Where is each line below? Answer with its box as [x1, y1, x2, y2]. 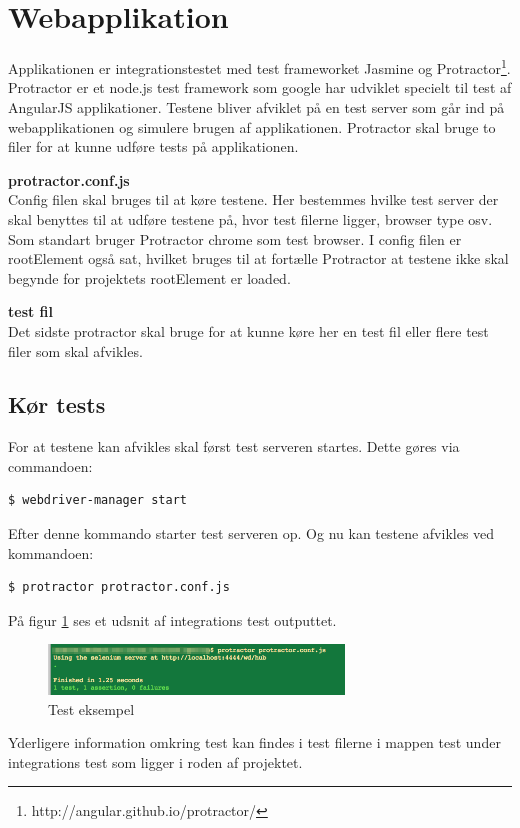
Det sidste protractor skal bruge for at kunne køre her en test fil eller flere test [8, 320, 489, 341]
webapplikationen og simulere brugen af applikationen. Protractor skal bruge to [8, 116, 496, 137]
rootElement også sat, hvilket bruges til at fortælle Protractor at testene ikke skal [8, 248, 509, 269]
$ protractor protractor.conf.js [8, 580, 230, 595]
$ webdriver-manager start [8, 493, 187, 508]
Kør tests [8, 389, 106, 420]
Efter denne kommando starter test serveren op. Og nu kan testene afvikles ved [8, 523, 495, 544]
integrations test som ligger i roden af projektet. [8, 751, 303, 772]
